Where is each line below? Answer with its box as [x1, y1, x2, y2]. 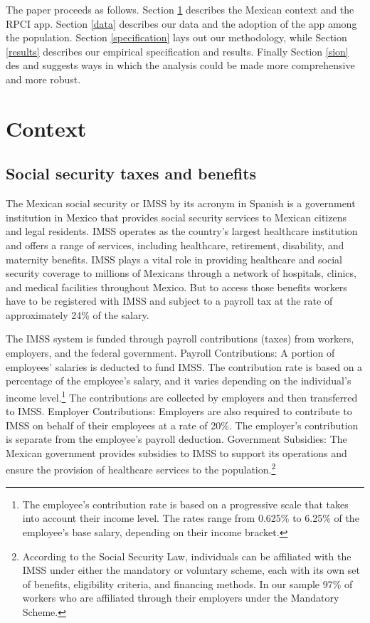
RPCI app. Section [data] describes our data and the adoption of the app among [6, 16, 357, 31]
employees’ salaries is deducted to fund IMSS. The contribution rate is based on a [6, 359, 363, 374]
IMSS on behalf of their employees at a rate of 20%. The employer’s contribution [6, 417, 359, 432]
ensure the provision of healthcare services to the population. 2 [6, 460, 276, 477]
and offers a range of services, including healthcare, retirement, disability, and [6, 237, 344, 252]
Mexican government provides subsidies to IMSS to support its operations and [6, 445, 347, 460]
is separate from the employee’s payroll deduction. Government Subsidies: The [6, 431, 347, 446]
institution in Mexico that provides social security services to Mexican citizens [6, 209, 347, 224]
